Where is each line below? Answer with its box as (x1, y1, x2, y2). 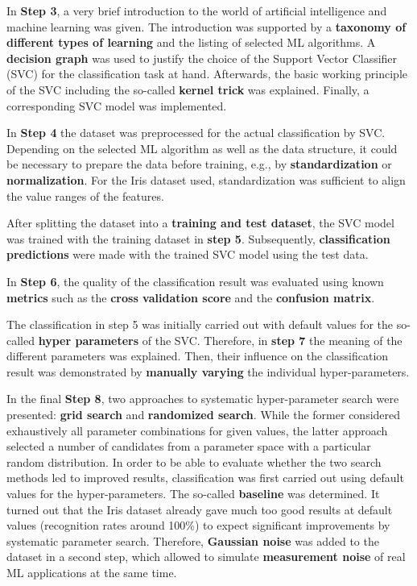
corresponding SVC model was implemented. (6, 97, 227, 114)
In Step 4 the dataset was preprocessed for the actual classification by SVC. (6, 124, 386, 141)
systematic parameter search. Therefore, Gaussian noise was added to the (6, 532, 379, 549)
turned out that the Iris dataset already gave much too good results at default (6, 501, 393, 517)
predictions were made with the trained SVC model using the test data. (6, 246, 369, 263)
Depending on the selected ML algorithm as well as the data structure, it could (6, 139, 398, 156)
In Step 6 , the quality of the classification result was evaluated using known (6, 272, 384, 289)
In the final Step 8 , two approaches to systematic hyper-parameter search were (6, 390, 399, 407)
